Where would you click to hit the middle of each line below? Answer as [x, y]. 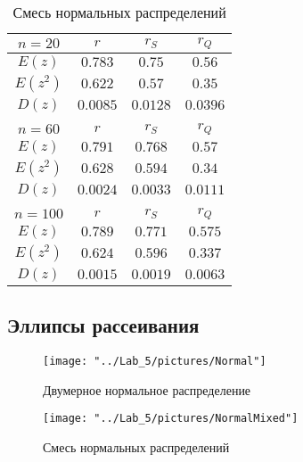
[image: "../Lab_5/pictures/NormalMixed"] [171, 419]
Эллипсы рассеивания [103, 325]
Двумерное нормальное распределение [147, 389]
